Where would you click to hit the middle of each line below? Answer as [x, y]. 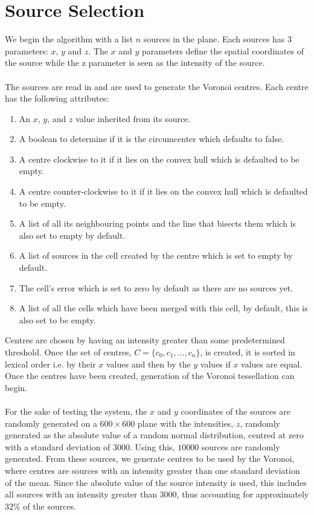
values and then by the [148, 364]
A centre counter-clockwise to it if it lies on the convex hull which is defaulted [163, 191]
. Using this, [152, 446]
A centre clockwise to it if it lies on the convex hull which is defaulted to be [159, 159]
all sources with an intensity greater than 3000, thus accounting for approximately [157, 494]
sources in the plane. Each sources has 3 [218, 39]
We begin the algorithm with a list [69, 39]
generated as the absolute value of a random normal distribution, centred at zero [154, 435]
